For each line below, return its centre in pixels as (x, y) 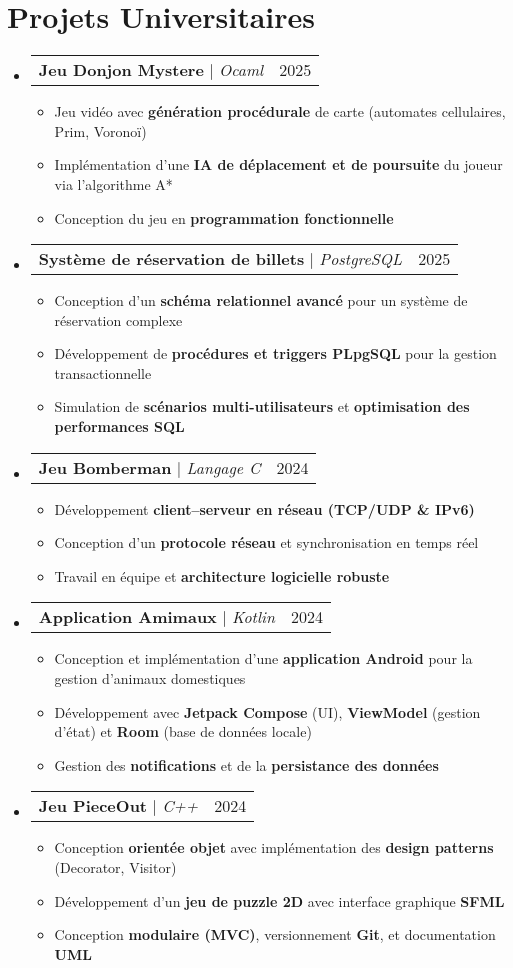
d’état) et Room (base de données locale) (183, 731)
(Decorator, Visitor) (115, 867)
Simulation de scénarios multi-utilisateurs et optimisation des (262, 406)
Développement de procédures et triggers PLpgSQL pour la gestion (275, 353)
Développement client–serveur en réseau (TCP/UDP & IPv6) (264, 508)
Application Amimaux (127, 617)
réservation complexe (118, 319)
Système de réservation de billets (171, 259)
